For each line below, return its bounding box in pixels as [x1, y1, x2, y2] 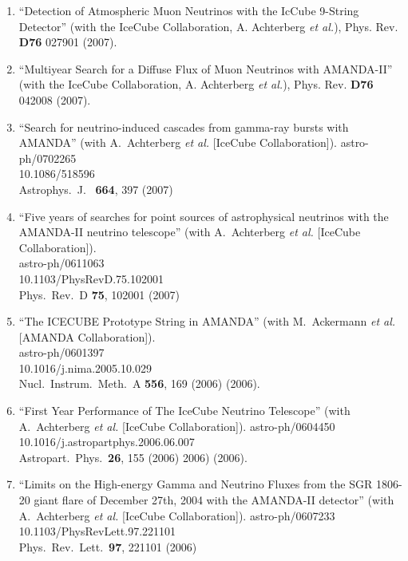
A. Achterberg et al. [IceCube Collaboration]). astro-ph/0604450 [18, 417, 335, 434]
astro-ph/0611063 [18, 255, 105, 271]
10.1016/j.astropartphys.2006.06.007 [18, 433, 195, 450]
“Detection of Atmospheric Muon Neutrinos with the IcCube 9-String [18, 2, 359, 18]
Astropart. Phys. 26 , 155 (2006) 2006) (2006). [18, 448, 248, 465]
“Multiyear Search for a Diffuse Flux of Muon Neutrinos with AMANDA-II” [18, 60, 393, 77]
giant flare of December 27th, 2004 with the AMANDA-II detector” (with [34, 492, 394, 508]
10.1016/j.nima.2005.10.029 [18, 359, 152, 376]
